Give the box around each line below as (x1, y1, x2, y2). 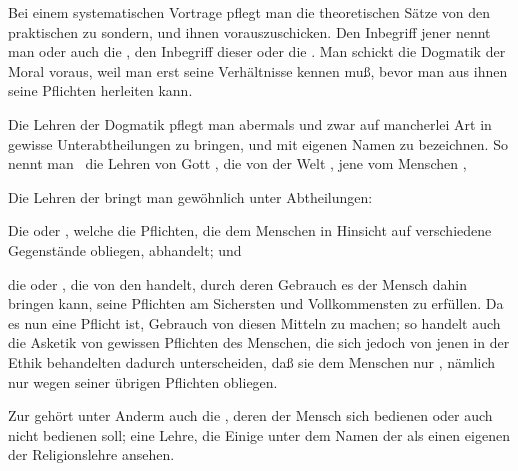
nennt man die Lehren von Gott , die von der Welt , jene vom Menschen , (8, 153, 467, 174)
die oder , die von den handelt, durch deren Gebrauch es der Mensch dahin (8, 273, 467, 294)
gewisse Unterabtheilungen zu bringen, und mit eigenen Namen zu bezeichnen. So (8, 133, 508, 154)
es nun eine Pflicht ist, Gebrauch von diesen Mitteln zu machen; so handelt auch (8, 312, 501, 333)
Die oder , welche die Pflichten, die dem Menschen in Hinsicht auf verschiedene (8, 220, 492, 241)
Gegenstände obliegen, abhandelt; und (8, 239, 242, 260)
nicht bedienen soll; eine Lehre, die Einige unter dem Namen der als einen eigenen (8, 424, 510, 445)
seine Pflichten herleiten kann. (8, 80, 193, 101)
